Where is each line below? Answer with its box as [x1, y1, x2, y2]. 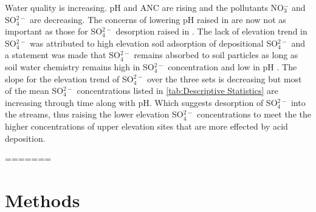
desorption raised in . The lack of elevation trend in [115, 25, 307, 38]
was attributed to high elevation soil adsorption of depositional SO [30, 36, 278, 49]
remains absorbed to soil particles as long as [134, 48, 298, 61]
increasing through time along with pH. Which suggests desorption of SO [5, 96, 278, 108]
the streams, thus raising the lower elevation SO [5, 108, 184, 121]
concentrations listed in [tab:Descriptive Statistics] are [77, 84, 278, 97]
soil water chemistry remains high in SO [5, 60, 154, 73]
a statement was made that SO [5, 48, 120, 61]
